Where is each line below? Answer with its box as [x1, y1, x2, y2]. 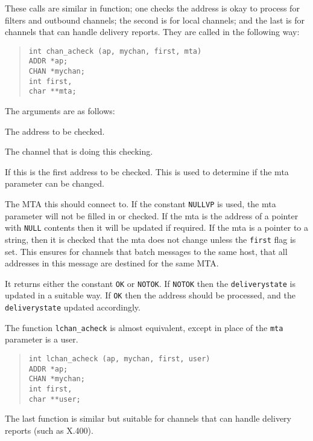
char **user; [28, 394, 81, 404]
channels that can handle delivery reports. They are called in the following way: [5, 25, 300, 38]
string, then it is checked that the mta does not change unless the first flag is [5, 233, 296, 245]
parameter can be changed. [5, 177, 104, 190]
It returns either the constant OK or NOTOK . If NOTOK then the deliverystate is [5, 277, 296, 289]
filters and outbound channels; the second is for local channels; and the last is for [5, 13, 305, 26]
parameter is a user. [5, 333, 78, 346]
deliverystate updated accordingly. [5, 301, 141, 314]
